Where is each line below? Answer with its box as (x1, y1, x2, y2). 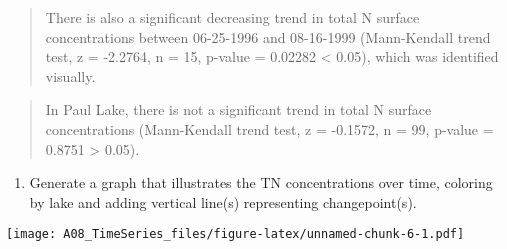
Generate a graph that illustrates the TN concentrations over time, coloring (29, 172, 493, 193)
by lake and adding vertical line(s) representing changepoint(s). (29, 191, 417, 212)
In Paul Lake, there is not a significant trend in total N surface (45, 99, 432, 120)
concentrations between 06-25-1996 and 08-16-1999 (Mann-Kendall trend (45, 26, 491, 47)
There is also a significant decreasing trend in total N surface (45, 7, 420, 27)
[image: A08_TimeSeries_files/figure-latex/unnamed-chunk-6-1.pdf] (6, 227, 465, 242)
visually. (45, 65, 96, 86)
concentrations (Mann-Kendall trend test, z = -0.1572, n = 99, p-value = (45, 118, 494, 139)
